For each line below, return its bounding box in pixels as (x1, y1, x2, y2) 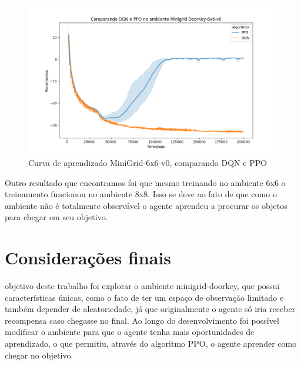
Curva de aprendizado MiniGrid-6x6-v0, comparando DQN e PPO (28, 156, 267, 168)
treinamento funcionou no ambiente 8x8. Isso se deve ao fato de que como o (5, 188, 277, 200)
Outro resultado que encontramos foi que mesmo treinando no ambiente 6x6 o (5, 176, 286, 188)
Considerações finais (5, 245, 172, 270)
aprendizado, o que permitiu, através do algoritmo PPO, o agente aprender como (5, 337, 297, 350)
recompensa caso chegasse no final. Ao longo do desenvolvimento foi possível (5, 314, 279, 326)
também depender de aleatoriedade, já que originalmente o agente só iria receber (5, 303, 296, 315)
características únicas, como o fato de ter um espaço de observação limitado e (5, 291, 284, 303)
